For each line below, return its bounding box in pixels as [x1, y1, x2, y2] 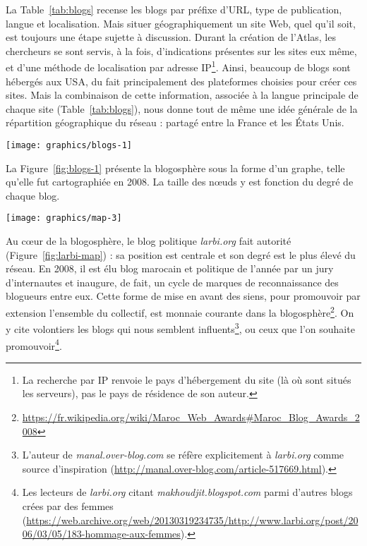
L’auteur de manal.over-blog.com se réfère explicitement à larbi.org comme [22, 447, 344, 462]
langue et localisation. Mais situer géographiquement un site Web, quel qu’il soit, [6, 16, 356, 30]
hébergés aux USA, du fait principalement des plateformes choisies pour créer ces [6, 73, 357, 88]
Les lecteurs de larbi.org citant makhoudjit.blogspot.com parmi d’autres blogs [22, 485, 353, 499]
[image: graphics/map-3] [6, 213, 122, 224]
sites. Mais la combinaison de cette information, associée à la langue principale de [6, 87, 359, 102]
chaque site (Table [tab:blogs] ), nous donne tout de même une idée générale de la [6, 101, 358, 116]
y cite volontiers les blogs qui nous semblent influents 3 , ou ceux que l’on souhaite [6, 320, 355, 336]
